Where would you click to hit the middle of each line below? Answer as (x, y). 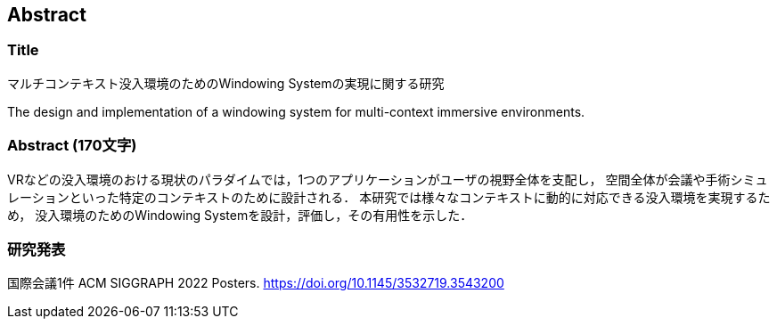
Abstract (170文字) (72, 146)
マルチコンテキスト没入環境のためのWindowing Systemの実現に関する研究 (226, 83)
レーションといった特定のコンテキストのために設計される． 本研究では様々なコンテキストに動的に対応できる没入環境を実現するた (389, 197)
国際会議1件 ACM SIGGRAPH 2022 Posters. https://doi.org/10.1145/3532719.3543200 (256, 283)
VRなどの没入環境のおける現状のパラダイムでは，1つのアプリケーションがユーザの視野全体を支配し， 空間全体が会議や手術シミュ (388, 179)
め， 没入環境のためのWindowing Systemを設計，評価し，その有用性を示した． (240, 215)
